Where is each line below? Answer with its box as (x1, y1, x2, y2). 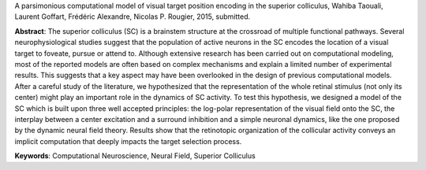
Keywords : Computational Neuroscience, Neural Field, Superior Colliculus (14, 151, 256, 161)
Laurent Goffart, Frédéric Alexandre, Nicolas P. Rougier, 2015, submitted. (14, 12, 251, 21)
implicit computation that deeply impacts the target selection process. (14, 136, 242, 146)
